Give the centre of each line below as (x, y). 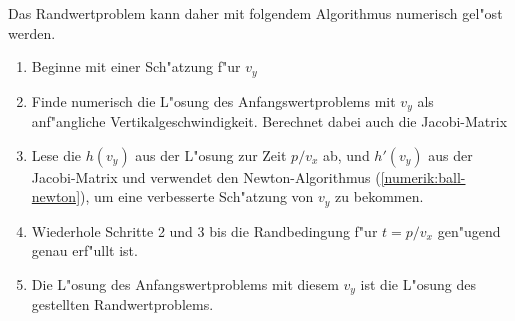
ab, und (346, 154)
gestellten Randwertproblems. (122, 304)
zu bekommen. (379, 196)
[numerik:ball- (423, 176)
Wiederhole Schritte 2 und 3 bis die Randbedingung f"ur (204, 230)
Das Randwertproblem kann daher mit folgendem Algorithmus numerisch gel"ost (255, 13)
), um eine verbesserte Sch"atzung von (197, 196)
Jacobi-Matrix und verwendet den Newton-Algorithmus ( (206, 176)
